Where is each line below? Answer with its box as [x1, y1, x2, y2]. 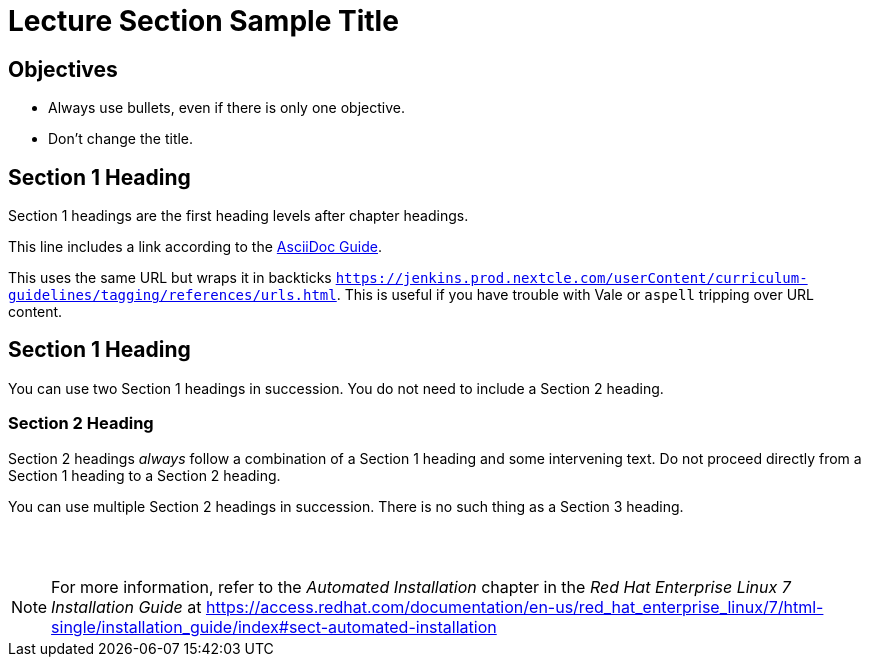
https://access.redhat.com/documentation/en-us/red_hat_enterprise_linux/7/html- [205, 597, 824, 618]
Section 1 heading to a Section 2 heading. [8, 466, 281, 484]
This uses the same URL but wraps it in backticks [8, 269, 332, 287]
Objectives [8, 56, 118, 82]
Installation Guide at [51, 597, 202, 618]
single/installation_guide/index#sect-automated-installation [51, 617, 497, 638]
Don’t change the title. [48, 130, 194, 148]
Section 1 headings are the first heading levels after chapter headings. [8, 207, 469, 225]
